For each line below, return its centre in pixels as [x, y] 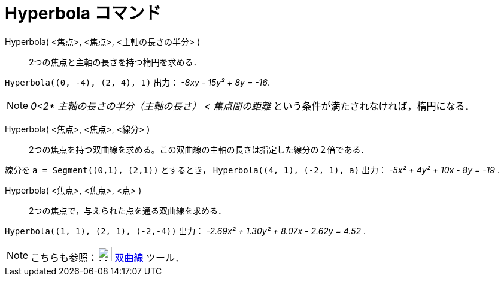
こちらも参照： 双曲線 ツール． [108, 257]
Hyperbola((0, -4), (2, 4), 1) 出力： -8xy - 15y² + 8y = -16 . [137, 82]
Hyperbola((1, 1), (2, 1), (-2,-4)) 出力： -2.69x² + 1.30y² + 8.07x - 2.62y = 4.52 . [186, 231]
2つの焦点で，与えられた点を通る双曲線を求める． [127, 210]
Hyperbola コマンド [83, 13]
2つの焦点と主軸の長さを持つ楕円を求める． [115, 62]
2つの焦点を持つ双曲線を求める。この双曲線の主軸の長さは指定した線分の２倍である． [199, 149]
